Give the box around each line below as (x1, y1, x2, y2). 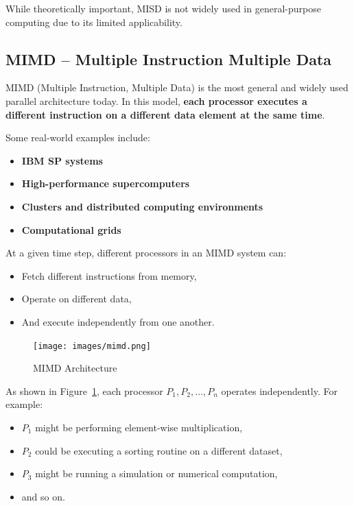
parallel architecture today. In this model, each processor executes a (5, 93, 307, 108)
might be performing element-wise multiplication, (35, 420, 243, 434)
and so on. (21, 489, 65, 503)
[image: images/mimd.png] (33, 341, 151, 351)
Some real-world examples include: (5, 130, 150, 145)
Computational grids (21, 222, 121, 237)
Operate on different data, (21, 291, 132, 306)
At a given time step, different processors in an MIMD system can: (5, 245, 287, 260)
